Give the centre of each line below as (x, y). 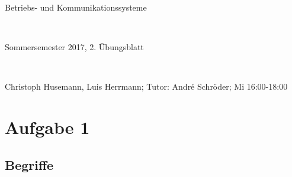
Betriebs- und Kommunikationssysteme (76, 7)
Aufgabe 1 (47, 127)
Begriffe (29, 164)
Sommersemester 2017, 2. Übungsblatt (74, 47)
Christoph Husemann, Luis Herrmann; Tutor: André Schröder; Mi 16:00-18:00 (146, 86)
